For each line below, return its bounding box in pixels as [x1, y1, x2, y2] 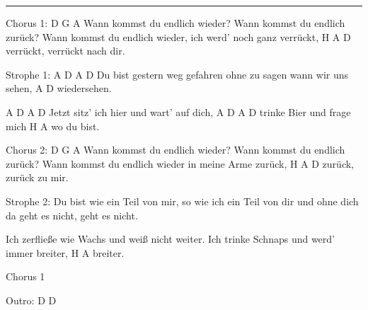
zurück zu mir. [6, 170, 69, 185]
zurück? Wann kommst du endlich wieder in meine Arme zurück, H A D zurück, [6, 156, 354, 171]
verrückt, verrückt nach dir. [6, 43, 125, 58]
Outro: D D [6, 292, 57, 307]
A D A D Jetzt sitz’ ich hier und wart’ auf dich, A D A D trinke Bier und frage [6, 104, 351, 119]
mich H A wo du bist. [6, 118, 100, 133]
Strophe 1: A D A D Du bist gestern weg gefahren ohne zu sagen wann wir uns [6, 67, 349, 81]
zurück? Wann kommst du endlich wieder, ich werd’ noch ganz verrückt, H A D [6, 29, 351, 44]
